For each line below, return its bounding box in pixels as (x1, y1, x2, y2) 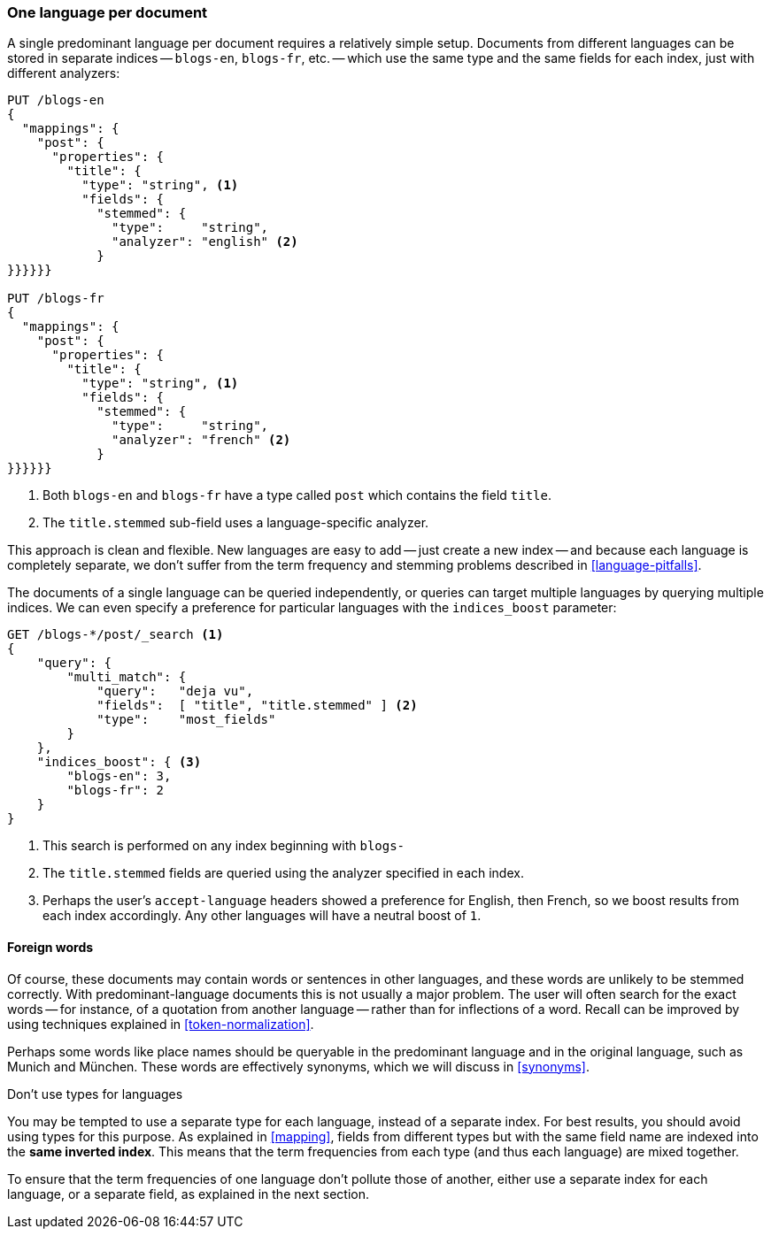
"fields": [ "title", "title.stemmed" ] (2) (96, 698, 418, 713)
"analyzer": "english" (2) (112, 234, 298, 250)
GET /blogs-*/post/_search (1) (7, 627, 224, 642)
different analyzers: (7, 65, 120, 81)
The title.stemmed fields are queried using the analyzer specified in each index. (42, 865, 524, 881)
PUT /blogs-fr (7, 291, 104, 306)
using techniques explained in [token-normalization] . (7, 1016, 314, 1032)
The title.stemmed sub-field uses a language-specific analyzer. (42, 515, 429, 531)
